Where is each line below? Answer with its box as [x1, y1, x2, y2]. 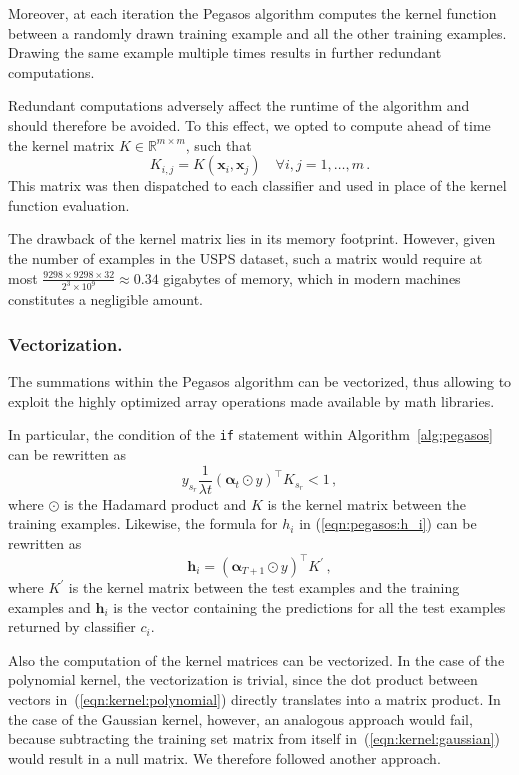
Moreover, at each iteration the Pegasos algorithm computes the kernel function [8, 3, 497, 23]
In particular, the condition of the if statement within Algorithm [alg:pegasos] [8, 424, 493, 445]
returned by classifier [8, 616, 136, 637]
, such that [185, 134, 252, 155]
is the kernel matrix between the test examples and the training [68, 577, 460, 597]
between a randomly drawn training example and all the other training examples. [8, 22, 507, 43]
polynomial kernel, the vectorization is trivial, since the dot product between [8, 669, 478, 690]
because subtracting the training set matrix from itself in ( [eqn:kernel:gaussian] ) [8, 728, 500, 749]
